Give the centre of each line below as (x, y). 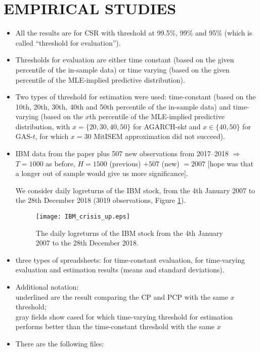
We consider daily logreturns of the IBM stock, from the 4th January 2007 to (135, 190)
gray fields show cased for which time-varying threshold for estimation (124, 316)
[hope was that (230, 163)
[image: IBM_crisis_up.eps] (83, 217)
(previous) (125, 163)
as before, (60, 163)
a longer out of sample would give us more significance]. (102, 173)
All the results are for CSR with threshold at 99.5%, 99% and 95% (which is (134, 33)
